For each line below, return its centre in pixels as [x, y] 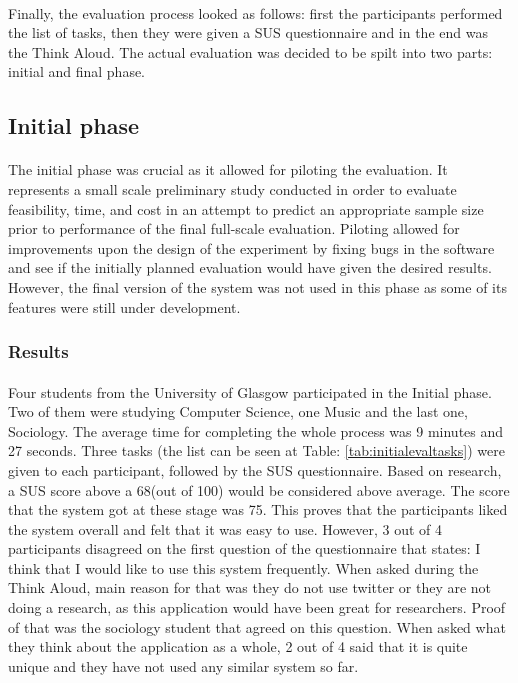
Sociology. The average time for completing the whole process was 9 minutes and [256, 430]
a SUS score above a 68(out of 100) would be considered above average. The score [259, 489]
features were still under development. [124, 306]
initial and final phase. [77, 71]
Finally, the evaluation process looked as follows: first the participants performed [255, 12]
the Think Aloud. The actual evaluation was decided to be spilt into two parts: [250, 51]
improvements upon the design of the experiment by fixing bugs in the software [251, 247]
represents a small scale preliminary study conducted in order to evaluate [232, 188]
